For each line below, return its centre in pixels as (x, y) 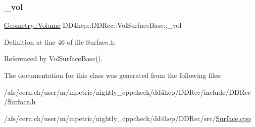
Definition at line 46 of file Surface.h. (60, 41)
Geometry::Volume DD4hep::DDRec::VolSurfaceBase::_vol (93, 25)
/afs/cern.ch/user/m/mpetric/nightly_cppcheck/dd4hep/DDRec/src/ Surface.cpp (127, 118)
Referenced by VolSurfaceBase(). (53, 58)
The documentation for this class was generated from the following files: (113, 75)
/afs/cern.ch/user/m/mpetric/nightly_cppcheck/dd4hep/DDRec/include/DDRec (127, 92)
